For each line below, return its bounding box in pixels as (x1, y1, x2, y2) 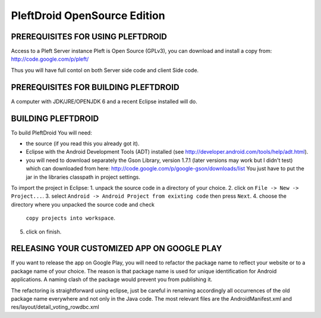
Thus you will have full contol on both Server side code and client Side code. (11, 66, 199, 74)
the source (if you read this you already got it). (26, 140, 140, 147)
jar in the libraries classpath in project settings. (26, 173, 141, 180)
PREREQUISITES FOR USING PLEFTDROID (11, 32, 168, 42)
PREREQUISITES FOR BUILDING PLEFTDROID (11, 82, 180, 92)
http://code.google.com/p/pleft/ (11, 55, 89, 63)
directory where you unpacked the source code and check (11, 201, 155, 208)
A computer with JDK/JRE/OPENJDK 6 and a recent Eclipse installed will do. (11, 98, 197, 105)
